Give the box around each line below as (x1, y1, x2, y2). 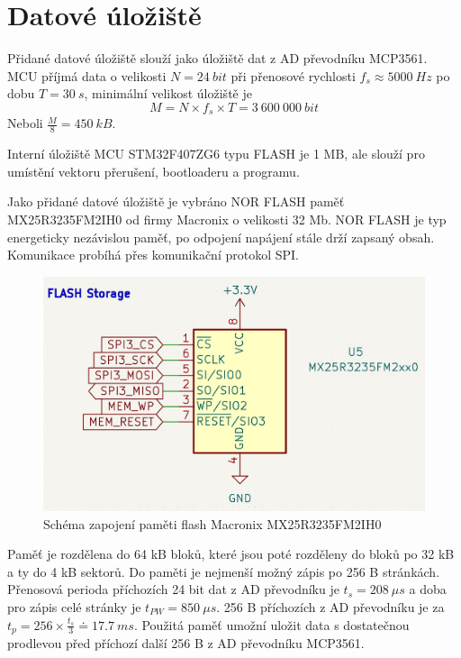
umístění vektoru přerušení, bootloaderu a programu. (7, 161, 300, 180)
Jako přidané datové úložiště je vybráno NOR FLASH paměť (7, 192, 345, 211)
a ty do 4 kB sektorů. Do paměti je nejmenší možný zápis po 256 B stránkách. (7, 562, 440, 580)
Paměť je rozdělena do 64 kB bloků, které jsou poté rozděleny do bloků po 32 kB (7, 544, 455, 563)
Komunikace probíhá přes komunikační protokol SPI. (7, 245, 299, 264)
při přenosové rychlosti (230, 66, 356, 85)
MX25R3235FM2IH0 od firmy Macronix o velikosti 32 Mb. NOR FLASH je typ (7, 209, 447, 228)
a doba (409, 580, 447, 599)
